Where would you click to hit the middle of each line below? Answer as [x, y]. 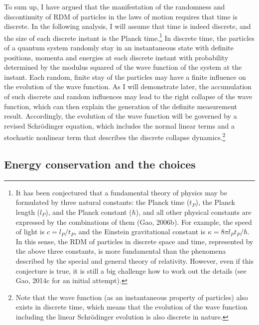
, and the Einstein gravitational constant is [140, 232]
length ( [28, 212]
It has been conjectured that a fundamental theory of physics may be [121, 192]
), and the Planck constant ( [89, 212]
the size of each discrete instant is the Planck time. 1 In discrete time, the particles [129, 37]
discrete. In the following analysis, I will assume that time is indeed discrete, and [128, 26]
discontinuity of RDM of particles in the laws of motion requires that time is [121, 16]
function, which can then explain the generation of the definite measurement [121, 106]
